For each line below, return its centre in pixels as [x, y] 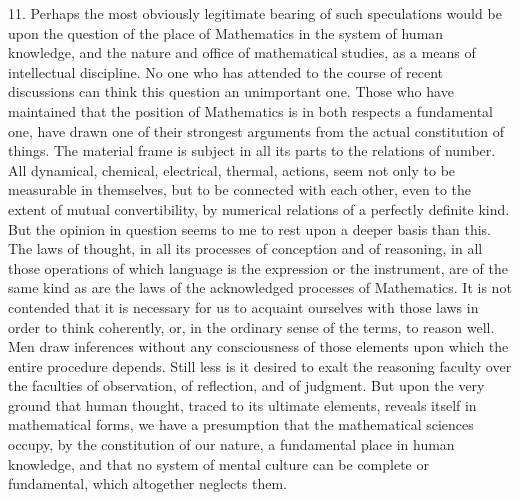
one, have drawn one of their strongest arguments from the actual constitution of [256, 130]
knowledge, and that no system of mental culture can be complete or [218, 463]
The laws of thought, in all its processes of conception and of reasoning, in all [245, 248]
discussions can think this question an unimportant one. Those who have [231, 91]
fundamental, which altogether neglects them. [147, 483]
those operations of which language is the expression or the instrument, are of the [258, 267]
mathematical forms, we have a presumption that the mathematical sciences [241, 424]
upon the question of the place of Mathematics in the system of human [226, 32]
